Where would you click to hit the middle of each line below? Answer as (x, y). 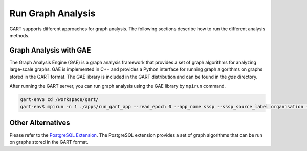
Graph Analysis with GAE (50, 50)
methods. (19, 35)
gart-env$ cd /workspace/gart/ (60, 99)
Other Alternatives (40, 123)
